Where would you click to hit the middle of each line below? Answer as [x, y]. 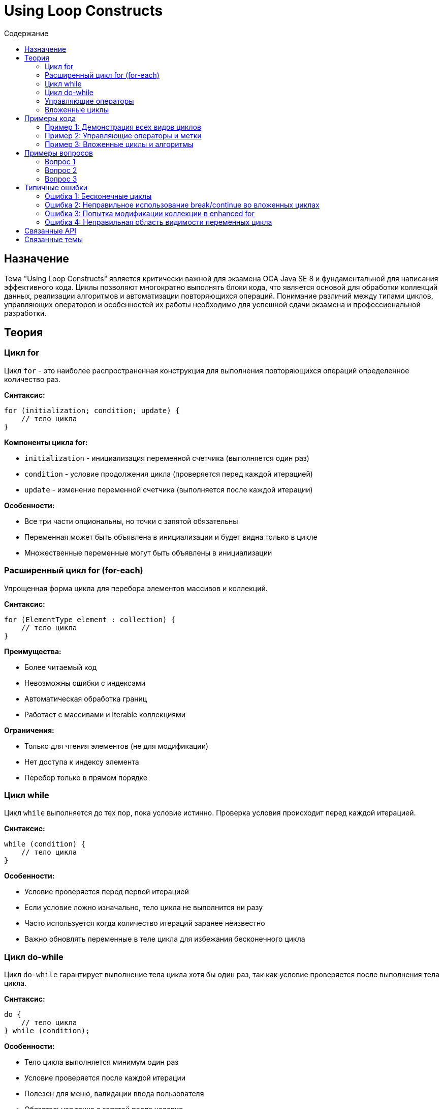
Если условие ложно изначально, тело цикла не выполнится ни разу [144, 908]
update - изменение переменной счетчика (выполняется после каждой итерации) [169, 489]
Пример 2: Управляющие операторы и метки [123, 135]
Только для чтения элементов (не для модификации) [117, 746]
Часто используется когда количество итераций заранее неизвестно [145, 923]
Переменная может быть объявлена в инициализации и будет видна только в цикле [171, 537]
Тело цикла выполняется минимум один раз [102, 1062]
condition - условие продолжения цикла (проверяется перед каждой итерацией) [169, 474]
